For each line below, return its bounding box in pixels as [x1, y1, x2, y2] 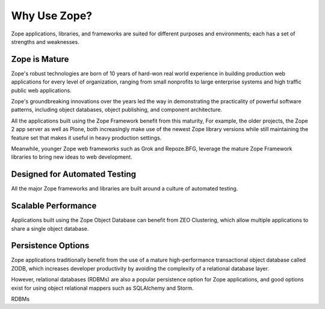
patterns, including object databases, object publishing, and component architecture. [11, 106, 223, 114]
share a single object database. [11, 225, 89, 232]
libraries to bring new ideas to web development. [11, 153, 132, 161]
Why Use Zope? [11, 9, 93, 22]
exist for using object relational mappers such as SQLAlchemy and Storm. [11, 284, 194, 292]
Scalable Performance [11, 201, 97, 211]
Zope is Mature [11, 54, 69, 64]
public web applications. [11, 87, 72, 94]
